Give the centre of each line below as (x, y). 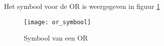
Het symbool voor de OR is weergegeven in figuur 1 (82, 6)
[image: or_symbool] (58, 22)
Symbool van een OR (56, 38)
